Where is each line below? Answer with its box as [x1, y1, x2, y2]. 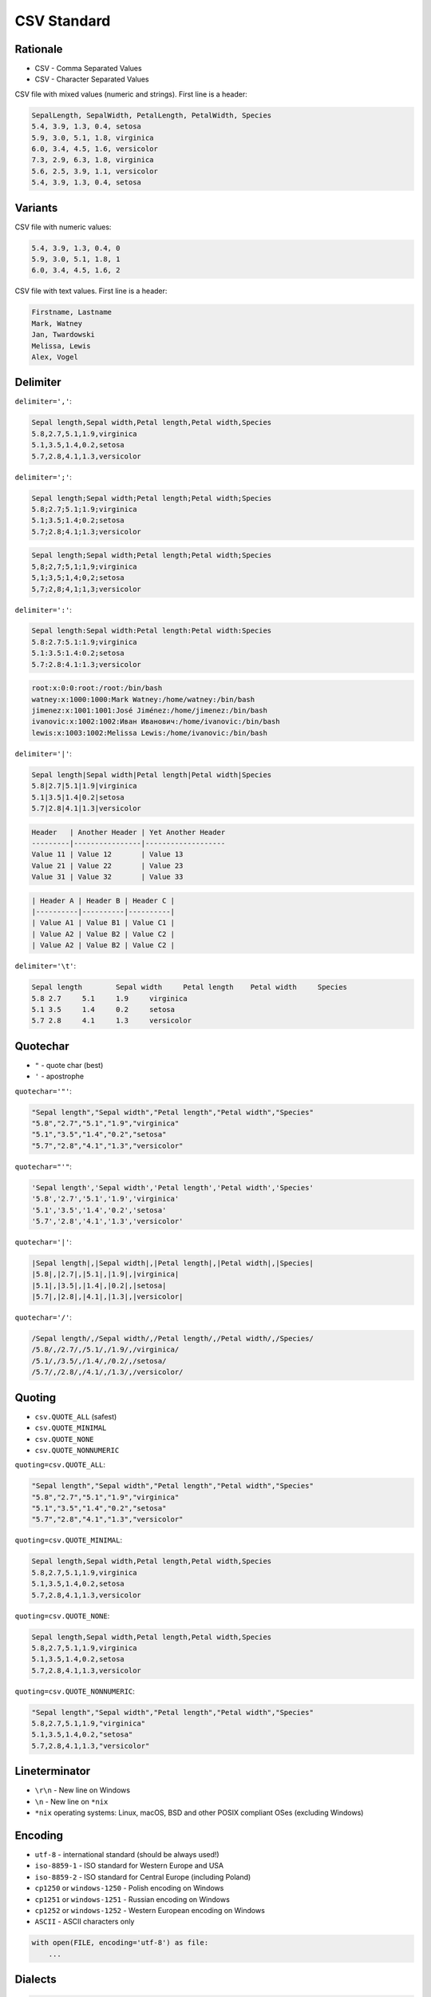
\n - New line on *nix [34, 1797, 109, 1806]
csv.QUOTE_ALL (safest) [34, 1411, 117, 1421]
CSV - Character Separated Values [34, 74, 149, 84]
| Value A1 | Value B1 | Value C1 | [31, 919, 176, 927]
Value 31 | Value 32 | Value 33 [31, 872, 184, 882]
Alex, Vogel [31, 352, 79, 361]
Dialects [14, 1973, 57, 1987]
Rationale [14, 42, 63, 56]
